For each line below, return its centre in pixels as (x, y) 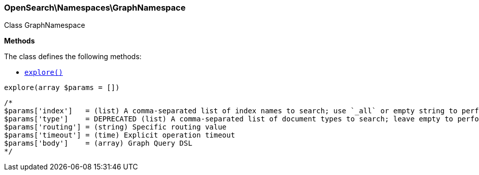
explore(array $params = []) (62, 88)
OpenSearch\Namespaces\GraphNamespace (95, 8)
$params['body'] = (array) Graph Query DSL (98, 143)
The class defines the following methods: (73, 57)
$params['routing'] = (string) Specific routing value (115, 127)
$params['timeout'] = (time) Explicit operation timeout (120, 135)
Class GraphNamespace (45, 25)
